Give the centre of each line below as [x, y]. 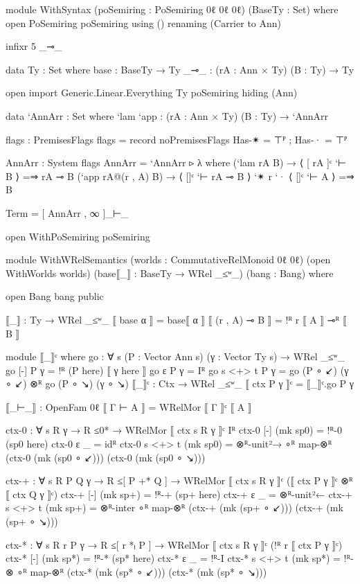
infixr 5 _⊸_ [34, 46]
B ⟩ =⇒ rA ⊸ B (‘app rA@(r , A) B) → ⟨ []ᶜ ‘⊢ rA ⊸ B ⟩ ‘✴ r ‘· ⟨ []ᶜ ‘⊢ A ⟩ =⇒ [180, 176]
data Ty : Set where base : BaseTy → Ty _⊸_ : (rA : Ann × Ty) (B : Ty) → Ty [180, 69]
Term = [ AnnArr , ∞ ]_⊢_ [67, 212]
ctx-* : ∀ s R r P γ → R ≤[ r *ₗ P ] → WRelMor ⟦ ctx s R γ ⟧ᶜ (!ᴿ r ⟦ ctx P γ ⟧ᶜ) [174, 544]
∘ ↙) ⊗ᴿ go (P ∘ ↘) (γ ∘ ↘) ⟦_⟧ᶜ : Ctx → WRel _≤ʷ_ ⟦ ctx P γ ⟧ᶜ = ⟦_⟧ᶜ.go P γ [180, 383]
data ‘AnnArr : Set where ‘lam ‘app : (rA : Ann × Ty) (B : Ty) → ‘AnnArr [167, 115]
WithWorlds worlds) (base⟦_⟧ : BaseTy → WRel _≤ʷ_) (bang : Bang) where [170, 273]
